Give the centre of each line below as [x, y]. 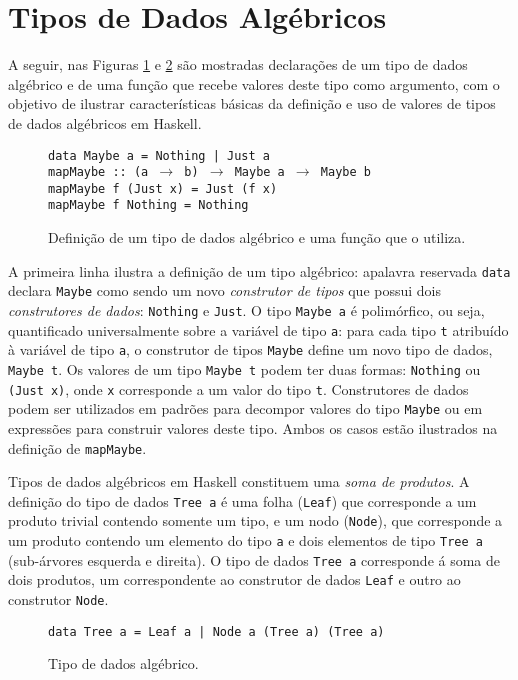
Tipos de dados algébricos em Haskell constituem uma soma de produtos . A [239, 481]
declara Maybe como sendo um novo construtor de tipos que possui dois [225, 290]
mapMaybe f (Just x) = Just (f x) [163, 188]
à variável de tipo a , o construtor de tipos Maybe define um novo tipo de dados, [250, 349]
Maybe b [345, 172]
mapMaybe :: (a [98, 172]
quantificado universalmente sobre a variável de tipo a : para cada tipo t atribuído [258, 329]
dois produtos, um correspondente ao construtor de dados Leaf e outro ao [234, 579]
